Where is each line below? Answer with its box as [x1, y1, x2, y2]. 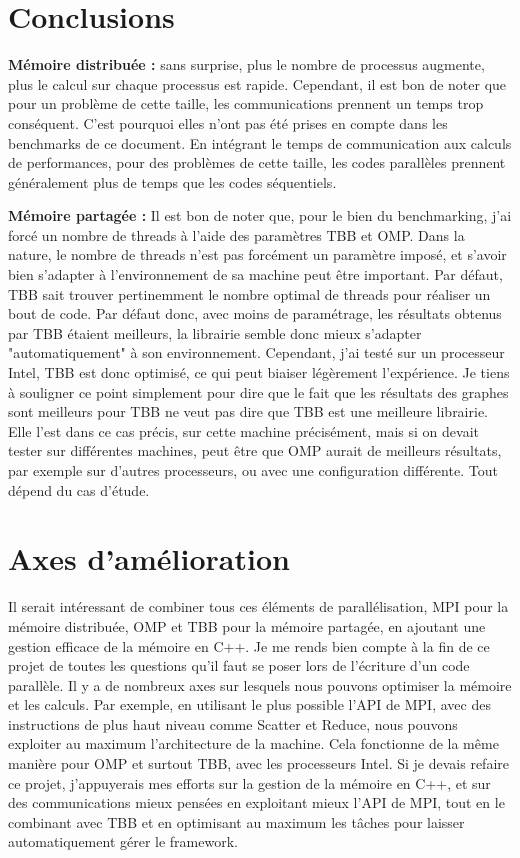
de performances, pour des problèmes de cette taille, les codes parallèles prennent [8, 152, 506, 173]
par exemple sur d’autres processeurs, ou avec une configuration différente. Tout [8, 460, 498, 480]
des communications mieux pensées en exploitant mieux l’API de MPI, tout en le [8, 792, 505, 813]
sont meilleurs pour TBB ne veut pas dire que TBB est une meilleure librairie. [8, 401, 489, 422]
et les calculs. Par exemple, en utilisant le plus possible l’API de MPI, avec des [8, 694, 491, 715]
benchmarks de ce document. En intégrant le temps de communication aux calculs [8, 132, 512, 153]
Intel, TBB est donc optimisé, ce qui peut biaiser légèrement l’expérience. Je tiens [8, 362, 510, 383]
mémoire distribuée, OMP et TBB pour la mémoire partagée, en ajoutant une [8, 615, 486, 636]
